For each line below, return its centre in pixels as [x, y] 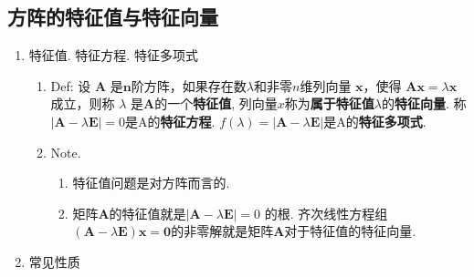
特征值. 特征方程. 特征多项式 [113, 55]
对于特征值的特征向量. [350, 231]
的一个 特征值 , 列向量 [216, 103]
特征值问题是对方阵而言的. [151, 183]
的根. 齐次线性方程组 [326, 213]
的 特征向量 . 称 [424, 103]
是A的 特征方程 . [170, 121]
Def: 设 [71, 85]
